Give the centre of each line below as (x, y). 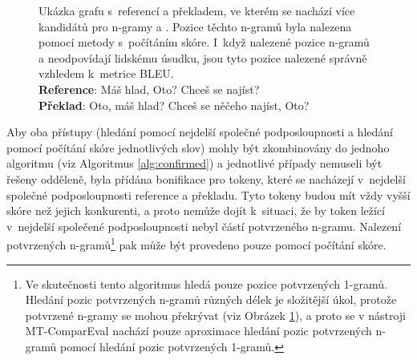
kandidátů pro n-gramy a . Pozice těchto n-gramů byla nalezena (195, 26)
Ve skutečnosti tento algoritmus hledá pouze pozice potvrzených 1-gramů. (206, 283)
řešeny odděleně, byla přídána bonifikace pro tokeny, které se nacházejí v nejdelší (206, 178)
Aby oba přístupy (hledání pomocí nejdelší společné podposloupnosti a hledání (200, 132)
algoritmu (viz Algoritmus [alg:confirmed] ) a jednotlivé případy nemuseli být (194, 163)
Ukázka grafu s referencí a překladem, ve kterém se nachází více (197, 10)
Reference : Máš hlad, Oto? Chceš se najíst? (149, 89)
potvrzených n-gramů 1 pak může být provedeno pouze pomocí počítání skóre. (196, 243)
